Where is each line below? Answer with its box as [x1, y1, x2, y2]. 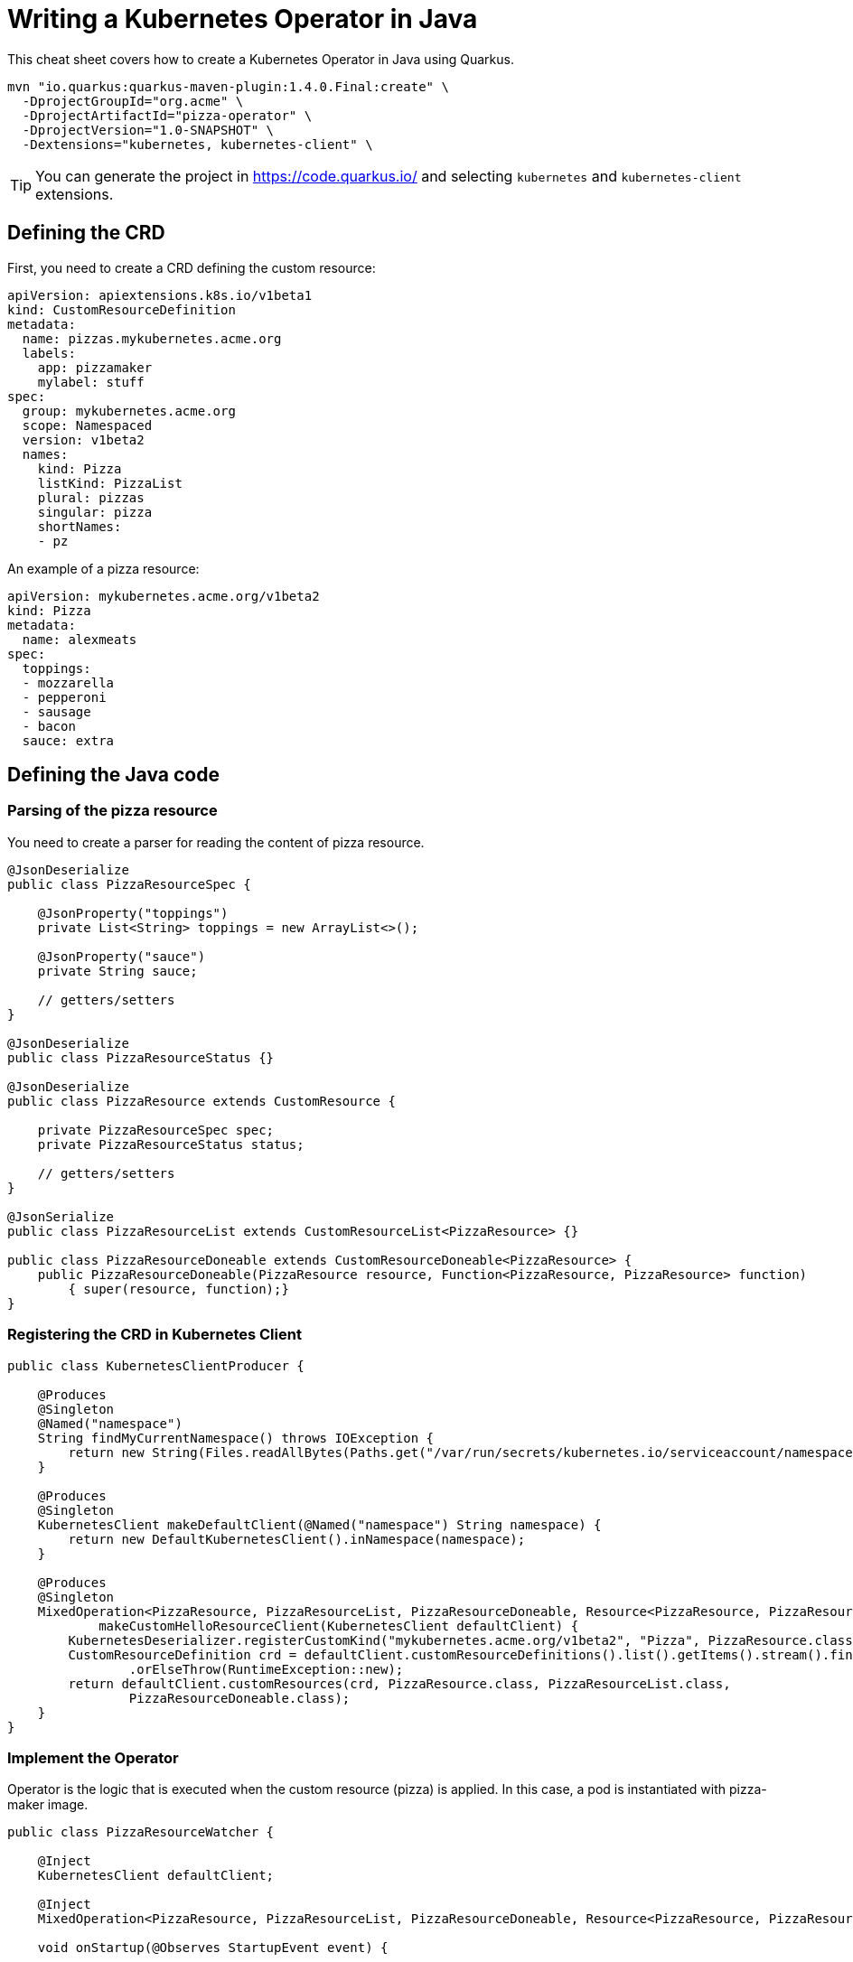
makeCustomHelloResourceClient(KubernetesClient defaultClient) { [98, 1618, 579, 1633]
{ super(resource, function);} [68, 1281, 289, 1296]
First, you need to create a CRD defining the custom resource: [7, 259, 376, 276]
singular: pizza [37, 504, 153, 519]
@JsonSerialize [7, 1209, 115, 1224]
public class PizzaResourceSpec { [7, 876, 251, 892]
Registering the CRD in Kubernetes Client [7, 1325, 302, 1344]
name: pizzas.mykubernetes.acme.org [22, 331, 282, 346]
